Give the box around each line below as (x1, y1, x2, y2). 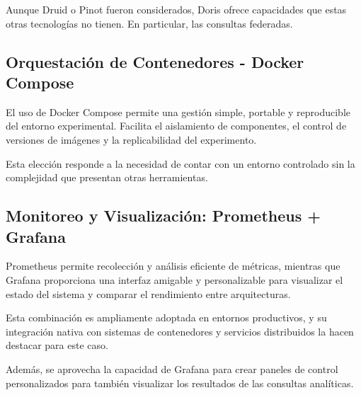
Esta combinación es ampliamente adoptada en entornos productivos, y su (6, 310, 327, 325)
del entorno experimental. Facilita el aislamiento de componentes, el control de (6, 118, 347, 133)
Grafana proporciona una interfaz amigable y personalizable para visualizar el (6, 272, 343, 287)
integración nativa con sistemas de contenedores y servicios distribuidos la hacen (6, 324, 354, 338)
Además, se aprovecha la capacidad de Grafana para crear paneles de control (6, 361, 338, 376)
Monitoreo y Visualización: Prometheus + (6, 205, 321, 227)
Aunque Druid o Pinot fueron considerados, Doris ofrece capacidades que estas (6, 2, 347, 16)
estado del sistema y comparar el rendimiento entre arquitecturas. (6, 286, 291, 301)
